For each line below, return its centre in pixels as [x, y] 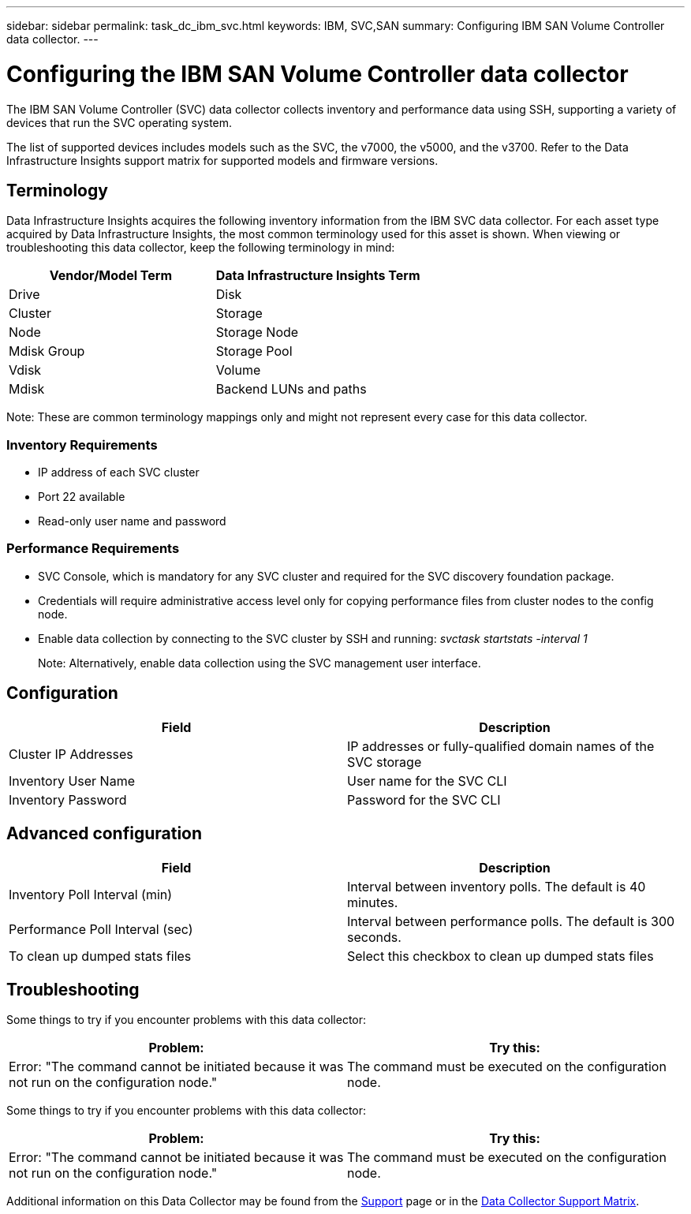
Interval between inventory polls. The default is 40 [497, 886]
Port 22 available [82, 497]
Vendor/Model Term [110, 276]
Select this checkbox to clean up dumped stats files [501, 956]
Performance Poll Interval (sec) [101, 929]
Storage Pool [254, 351]
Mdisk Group [47, 351]
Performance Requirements [93, 549]
